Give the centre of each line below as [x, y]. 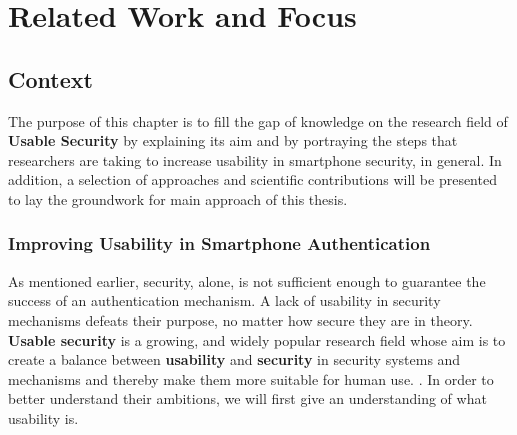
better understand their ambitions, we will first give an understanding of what [247, 398]
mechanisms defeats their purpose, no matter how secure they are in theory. [240, 319]
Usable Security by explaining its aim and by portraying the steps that [233, 140]
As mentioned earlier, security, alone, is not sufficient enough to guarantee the [247, 280]
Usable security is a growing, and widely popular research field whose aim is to [257, 339]
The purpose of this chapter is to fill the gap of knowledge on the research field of [258, 120]
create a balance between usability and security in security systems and [234, 359]
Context [50, 78]
